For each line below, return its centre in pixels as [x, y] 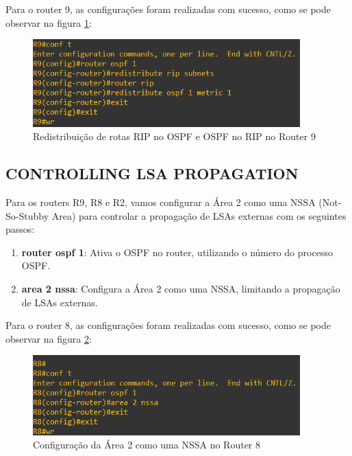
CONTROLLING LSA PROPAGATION [152, 173]
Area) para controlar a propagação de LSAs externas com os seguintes [199, 215]
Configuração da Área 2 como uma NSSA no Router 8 [147, 445]
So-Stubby [27, 215]
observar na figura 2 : [49, 338]
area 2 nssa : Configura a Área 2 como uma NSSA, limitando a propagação [181, 288]
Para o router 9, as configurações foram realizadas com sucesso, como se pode [168, 9]
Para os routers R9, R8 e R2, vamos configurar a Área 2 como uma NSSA [161, 202]
